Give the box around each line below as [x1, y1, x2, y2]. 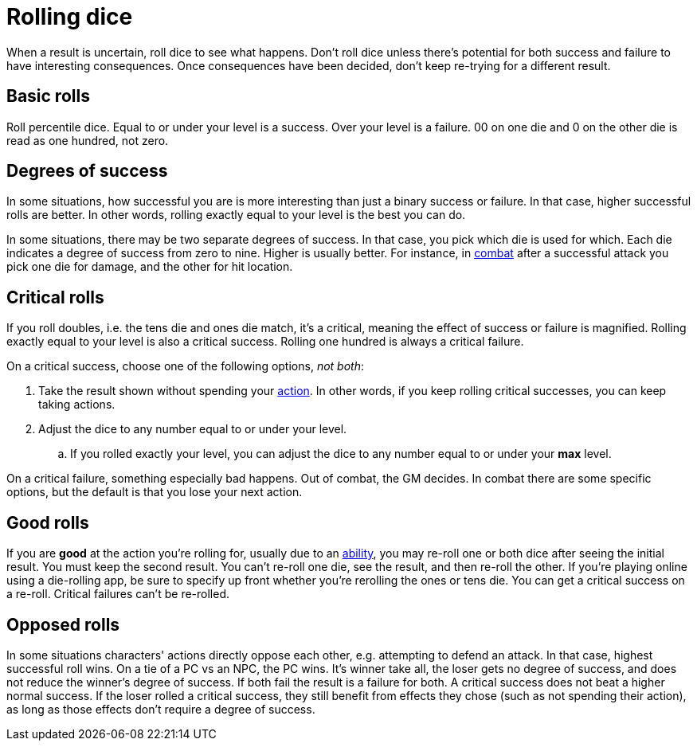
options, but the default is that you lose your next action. [6, 485, 303, 499]
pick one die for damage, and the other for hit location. [6, 260, 293, 274]
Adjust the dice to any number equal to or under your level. [38, 422, 347, 436]
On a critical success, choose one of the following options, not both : [6, 359, 364, 373]
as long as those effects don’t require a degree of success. [6, 702, 315, 716]
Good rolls [6, 512, 89, 533]
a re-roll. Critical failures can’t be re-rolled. [6, 587, 230, 601]
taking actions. [38, 397, 116, 412]
